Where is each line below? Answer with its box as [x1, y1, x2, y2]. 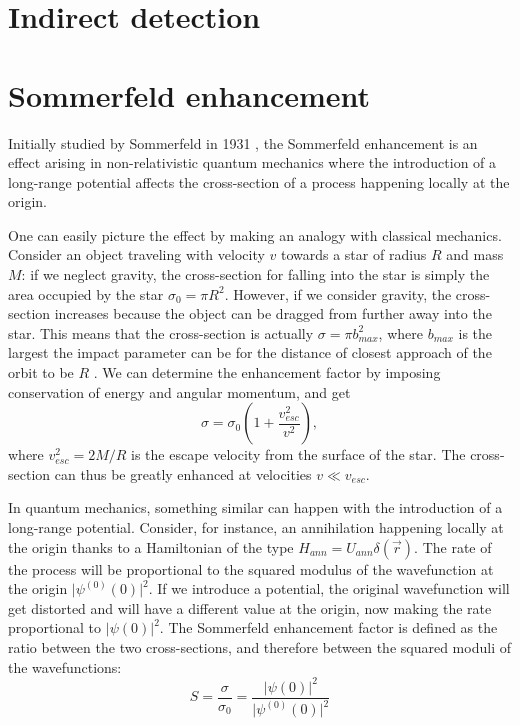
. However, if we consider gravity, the [224, 283, 452, 304]
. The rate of [414, 536, 492, 557]
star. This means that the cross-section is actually [8, 322, 314, 343]
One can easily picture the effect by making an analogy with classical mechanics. [8, 224, 502, 245]
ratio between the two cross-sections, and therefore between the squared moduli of [8, 636, 511, 657]
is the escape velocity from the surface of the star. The [131, 444, 466, 465]
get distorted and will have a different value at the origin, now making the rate [8, 597, 492, 618]
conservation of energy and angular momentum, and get [8, 381, 351, 402]
